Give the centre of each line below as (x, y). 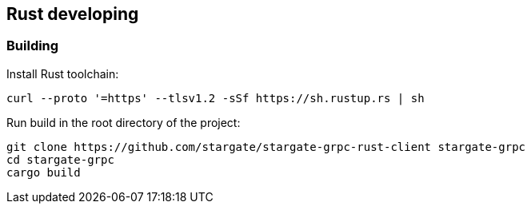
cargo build (44, 172)
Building (33, 46)
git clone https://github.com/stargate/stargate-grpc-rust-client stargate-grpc (266, 147)
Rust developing (73, 14)
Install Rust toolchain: (63, 73)
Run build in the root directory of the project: (124, 122)
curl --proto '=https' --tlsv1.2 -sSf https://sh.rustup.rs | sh (216, 98)
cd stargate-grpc (60, 159)
